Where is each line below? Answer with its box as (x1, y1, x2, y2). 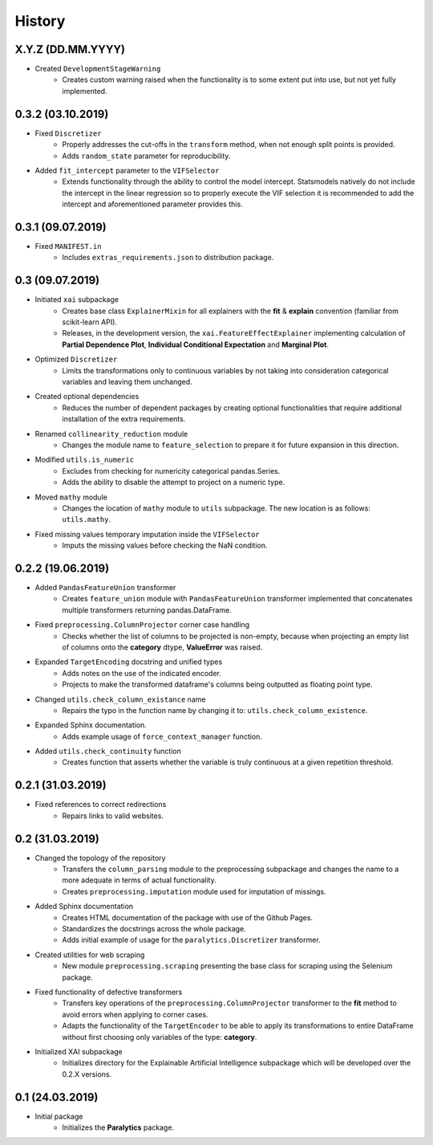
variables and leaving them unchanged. (62, 377, 192, 387)
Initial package (34, 1111, 83, 1121)
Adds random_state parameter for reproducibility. (62, 151, 231, 161)
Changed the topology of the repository (34, 853, 166, 862)
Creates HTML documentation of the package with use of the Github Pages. (62, 912, 313, 923)
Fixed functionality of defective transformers (34, 987, 183, 996)
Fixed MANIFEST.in (34, 242, 102, 251)
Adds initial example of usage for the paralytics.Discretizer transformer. (62, 935, 321, 945)
